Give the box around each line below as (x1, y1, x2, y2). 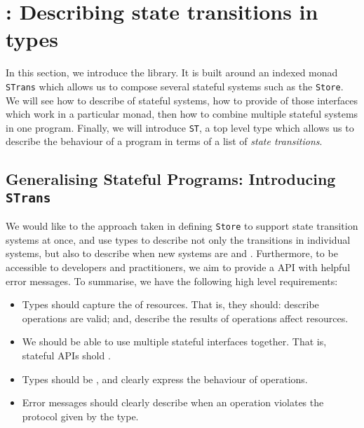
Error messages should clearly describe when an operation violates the (22, 395, 324, 410)
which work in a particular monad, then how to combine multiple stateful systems (6, 106, 358, 121)
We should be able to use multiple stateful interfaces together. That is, (22, 334, 327, 349)
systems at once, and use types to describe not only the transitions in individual (6, 232, 351, 247)
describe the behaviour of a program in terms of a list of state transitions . (6, 134, 323, 149)
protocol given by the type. (22, 408, 139, 423)
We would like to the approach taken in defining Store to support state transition (6, 219, 358, 233)
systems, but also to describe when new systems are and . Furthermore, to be (6, 246, 338, 261)
